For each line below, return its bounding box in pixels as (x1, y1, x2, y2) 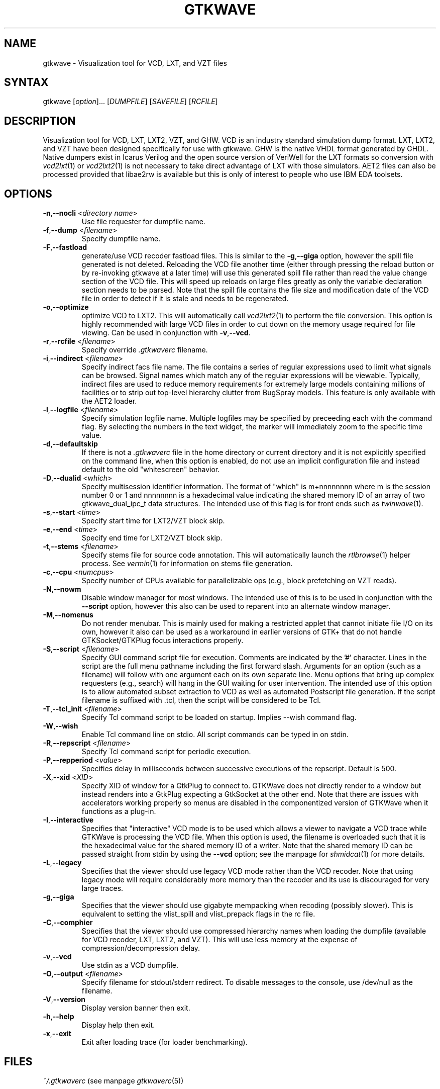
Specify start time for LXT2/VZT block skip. (81, 516, 225, 525)
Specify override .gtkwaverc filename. (81, 345, 208, 354)
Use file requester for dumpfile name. (81, 217, 205, 226)
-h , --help (43, 1012, 74, 1021)
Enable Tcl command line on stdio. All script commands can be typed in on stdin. (81, 730, 349, 739)
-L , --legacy (43, 858, 82, 867)
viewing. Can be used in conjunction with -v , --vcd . (81, 328, 251, 337)
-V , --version (43, 995, 86, 1004)
